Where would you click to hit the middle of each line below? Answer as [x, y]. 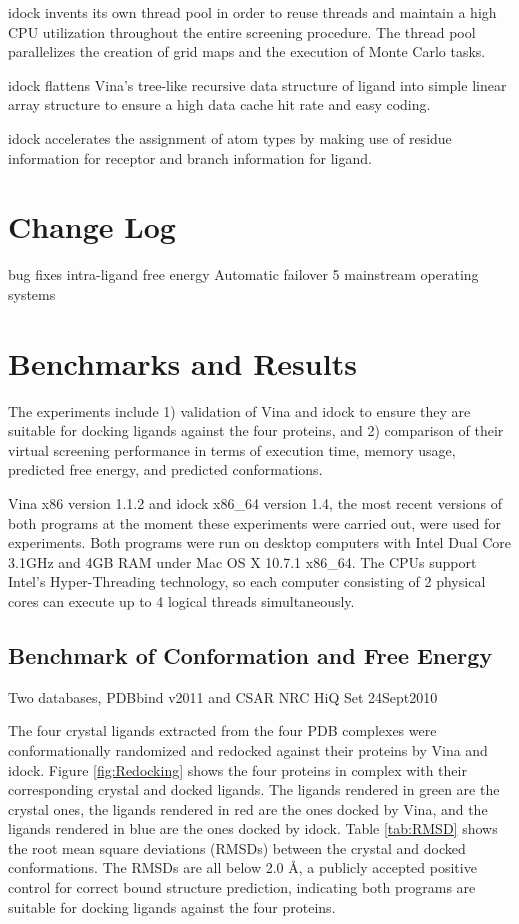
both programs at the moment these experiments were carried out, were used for [254, 522]
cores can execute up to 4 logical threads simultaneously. [181, 600]
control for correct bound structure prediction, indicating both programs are [242, 887]
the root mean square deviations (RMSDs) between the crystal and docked [237, 847]
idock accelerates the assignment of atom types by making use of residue [230, 137]
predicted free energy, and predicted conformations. [165, 469]
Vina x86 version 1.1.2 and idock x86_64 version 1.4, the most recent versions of [255, 502]
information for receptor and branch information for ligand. [190, 157]
